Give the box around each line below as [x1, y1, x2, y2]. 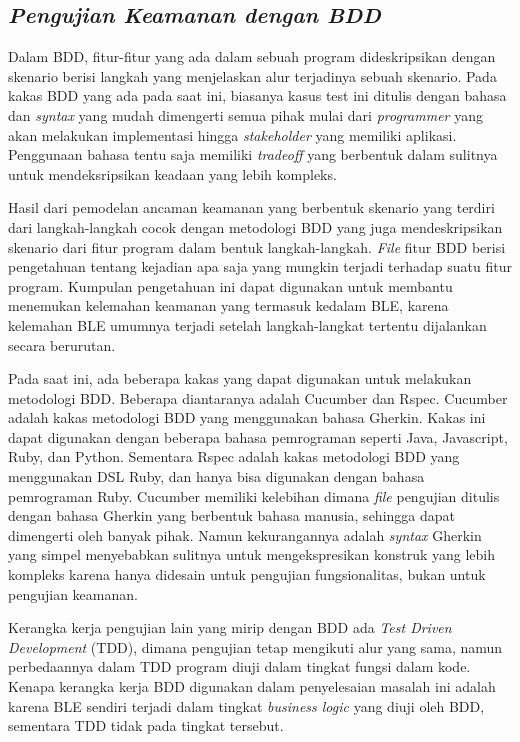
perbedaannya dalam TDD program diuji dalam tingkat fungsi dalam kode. [8, 656, 471, 677]
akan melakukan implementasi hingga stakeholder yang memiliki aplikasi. [8, 124, 457, 145]
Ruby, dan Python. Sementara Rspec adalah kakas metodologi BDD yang [8, 446, 460, 467]
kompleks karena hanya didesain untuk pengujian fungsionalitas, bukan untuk [8, 564, 486, 585]
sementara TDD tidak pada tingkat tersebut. [8, 715, 284, 736]
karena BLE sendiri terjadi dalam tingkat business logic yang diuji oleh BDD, [8, 695, 485, 716]
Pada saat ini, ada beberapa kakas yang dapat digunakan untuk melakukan [8, 368, 472, 389]
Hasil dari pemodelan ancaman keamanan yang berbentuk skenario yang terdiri [8, 197, 495, 218]
